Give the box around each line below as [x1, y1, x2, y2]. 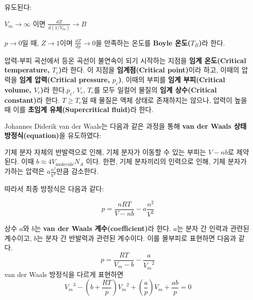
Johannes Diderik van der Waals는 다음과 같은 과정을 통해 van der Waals [4, 120, 231, 131]
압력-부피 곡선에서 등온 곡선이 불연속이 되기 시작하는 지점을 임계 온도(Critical [4, 55, 246, 65]
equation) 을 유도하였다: [26, 130, 101, 140]
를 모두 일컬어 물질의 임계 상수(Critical [94, 84, 217, 94]
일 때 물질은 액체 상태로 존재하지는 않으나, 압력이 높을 [81, 94, 247, 105]
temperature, [4, 65, 50, 75]
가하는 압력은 [4, 166, 45, 176]
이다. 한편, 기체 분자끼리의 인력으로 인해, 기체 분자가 [86, 156, 247, 166]
